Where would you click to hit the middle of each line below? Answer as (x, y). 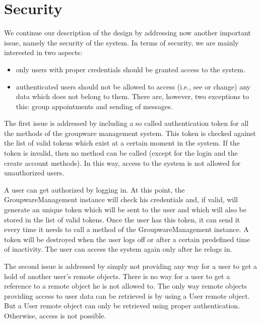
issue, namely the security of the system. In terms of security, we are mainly (121, 42)
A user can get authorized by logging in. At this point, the (94, 189)
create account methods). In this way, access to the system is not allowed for (122, 163)
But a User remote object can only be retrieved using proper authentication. (122, 306)
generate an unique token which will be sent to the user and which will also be (125, 210)
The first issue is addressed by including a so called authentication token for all (126, 123)
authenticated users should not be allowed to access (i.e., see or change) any (133, 86)
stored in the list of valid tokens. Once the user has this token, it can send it (122, 219)
